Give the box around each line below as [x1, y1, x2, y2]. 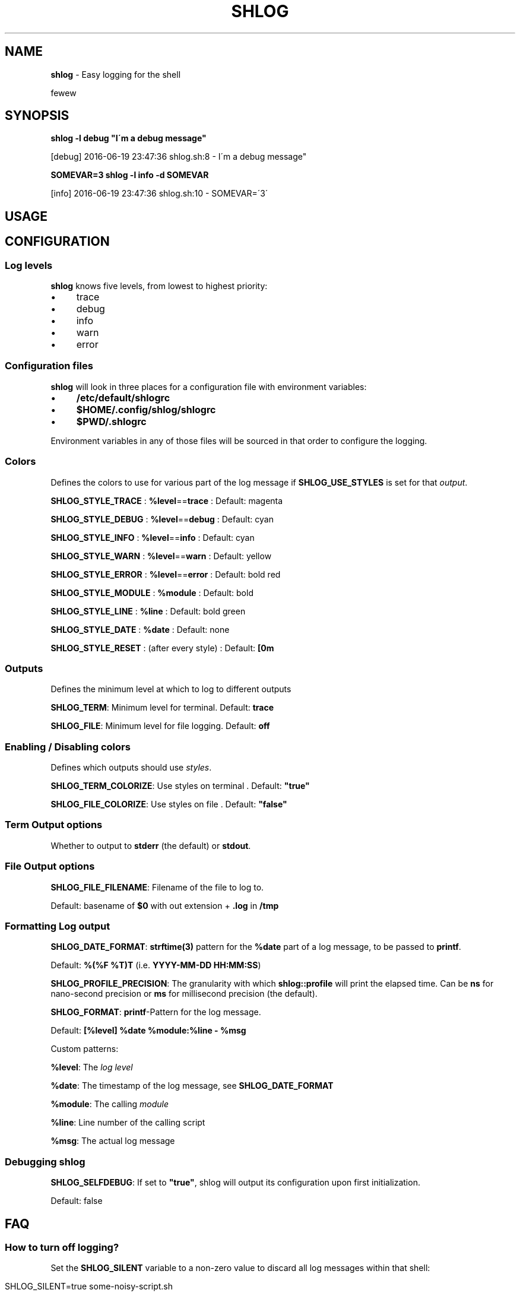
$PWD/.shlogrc [76, 415, 147, 427]
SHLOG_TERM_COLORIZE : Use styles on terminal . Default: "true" [50, 781, 310, 791]
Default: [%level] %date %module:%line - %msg [50, 1025, 246, 1036]
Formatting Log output [5, 920, 110, 932]
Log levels [5, 259, 53, 271]
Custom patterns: [50, 1044, 119, 1054]
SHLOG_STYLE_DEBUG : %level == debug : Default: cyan [50, 514, 274, 524]
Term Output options [5, 819, 103, 831]
